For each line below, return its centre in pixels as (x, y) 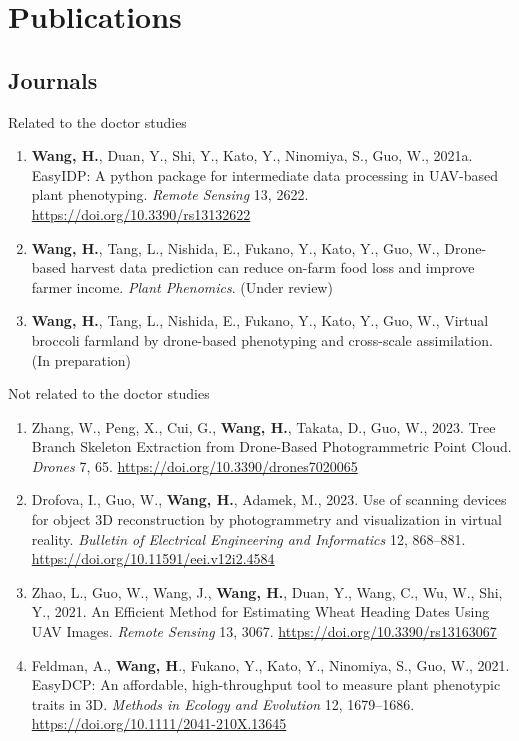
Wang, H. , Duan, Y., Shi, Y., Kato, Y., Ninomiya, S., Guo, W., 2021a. (252, 155)
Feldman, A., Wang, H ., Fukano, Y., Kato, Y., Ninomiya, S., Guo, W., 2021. (270, 664)
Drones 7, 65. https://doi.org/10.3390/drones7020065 (194, 465)
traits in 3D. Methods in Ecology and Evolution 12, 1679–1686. (223, 703)
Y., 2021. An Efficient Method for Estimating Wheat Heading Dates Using (260, 611)
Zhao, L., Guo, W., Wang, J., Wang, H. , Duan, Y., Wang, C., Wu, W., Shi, (267, 591)
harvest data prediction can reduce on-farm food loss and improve (272, 267)
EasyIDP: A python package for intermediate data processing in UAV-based (264, 174)
